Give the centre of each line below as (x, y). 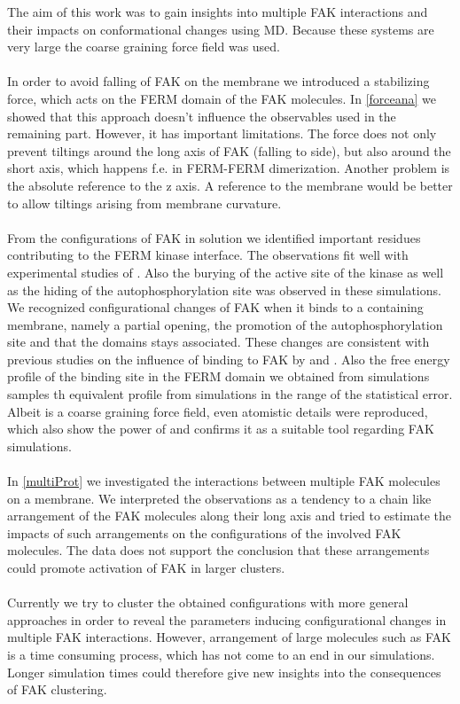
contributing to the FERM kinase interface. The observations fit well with (208, 255)
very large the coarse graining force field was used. (144, 47)
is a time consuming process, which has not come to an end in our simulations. (221, 654)
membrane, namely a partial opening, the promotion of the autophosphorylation (225, 324)
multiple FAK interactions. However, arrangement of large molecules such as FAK (229, 637)
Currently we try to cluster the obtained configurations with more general (208, 602)
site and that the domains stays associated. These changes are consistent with (218, 342)
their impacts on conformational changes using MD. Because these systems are (221, 29)
